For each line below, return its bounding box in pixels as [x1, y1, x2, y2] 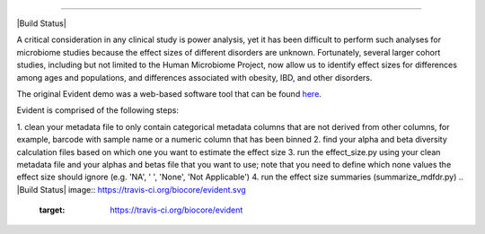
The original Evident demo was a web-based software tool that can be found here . [16, 88, 322, 99]
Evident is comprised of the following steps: [16, 105, 180, 116]
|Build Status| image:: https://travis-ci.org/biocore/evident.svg [16, 184, 246, 195]
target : [39, 204, 66, 215]
